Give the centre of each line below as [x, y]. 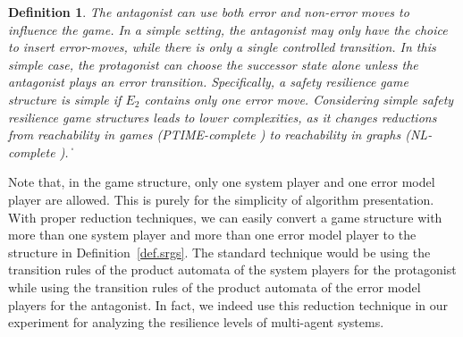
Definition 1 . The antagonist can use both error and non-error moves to [209, 12]
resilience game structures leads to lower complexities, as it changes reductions [223, 117]
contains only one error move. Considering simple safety [299, 99]
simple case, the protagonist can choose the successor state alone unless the [213, 64]
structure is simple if [65, 99]
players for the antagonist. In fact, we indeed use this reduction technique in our [228, 304]
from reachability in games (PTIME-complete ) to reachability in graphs [205, 135]
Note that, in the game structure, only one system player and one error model [222, 182]
